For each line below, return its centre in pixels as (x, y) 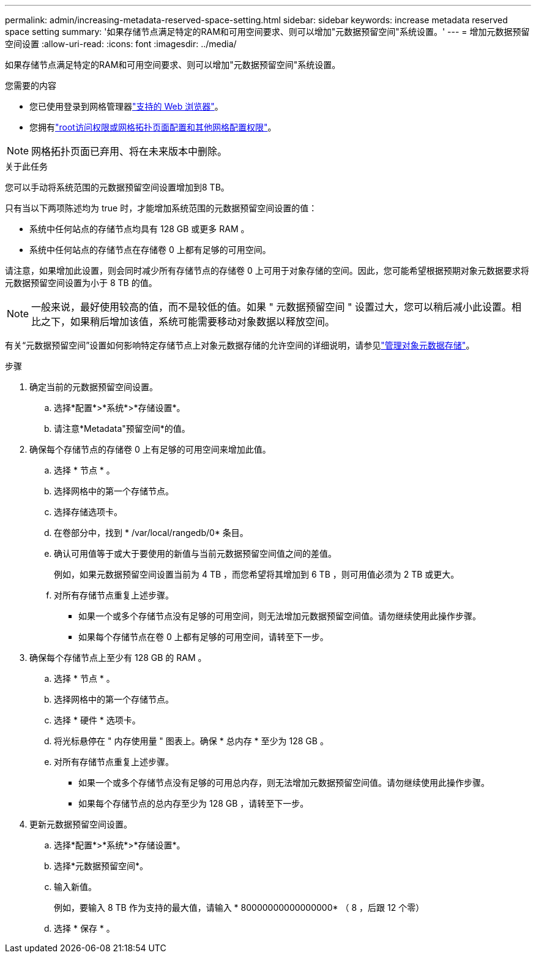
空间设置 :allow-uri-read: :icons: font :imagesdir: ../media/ (121, 44)
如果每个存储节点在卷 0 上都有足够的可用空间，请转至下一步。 (203, 637)
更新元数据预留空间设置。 (81, 824)
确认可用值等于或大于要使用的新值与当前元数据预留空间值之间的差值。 (195, 553)
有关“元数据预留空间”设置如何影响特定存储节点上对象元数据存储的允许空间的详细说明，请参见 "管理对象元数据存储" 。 (240, 345)
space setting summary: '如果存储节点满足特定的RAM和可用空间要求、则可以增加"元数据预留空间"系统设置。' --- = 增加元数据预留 (267, 32)
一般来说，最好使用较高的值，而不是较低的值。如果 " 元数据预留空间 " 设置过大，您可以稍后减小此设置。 (271, 307)
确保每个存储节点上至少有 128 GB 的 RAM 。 (118, 658)
